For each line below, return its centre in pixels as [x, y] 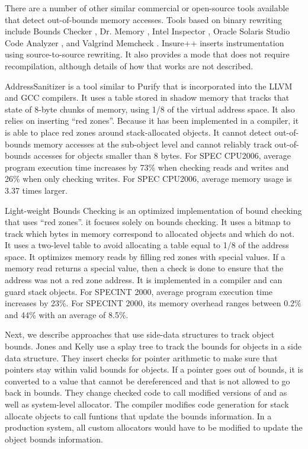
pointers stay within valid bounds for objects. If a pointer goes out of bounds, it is [154, 369]
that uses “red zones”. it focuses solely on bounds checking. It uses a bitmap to [148, 222]
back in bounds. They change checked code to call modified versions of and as [146, 392]
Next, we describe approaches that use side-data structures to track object [140, 334]
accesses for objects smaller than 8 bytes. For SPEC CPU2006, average [162, 155]
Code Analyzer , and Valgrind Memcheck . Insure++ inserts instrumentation [145, 42]
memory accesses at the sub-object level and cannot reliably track [153, 144]
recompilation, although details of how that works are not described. [129, 65]
